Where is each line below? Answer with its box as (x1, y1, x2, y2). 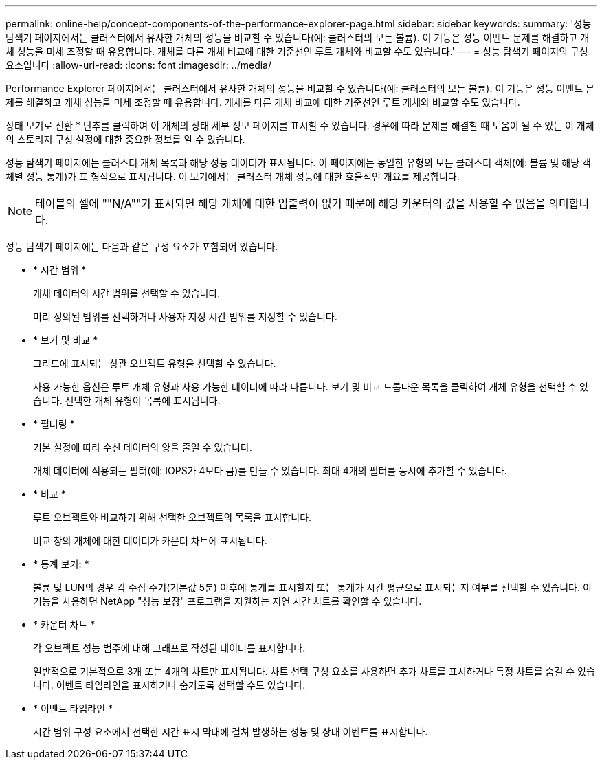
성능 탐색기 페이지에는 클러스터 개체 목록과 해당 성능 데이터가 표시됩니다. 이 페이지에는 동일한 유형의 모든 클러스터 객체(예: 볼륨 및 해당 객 (5, 157, 591, 168)
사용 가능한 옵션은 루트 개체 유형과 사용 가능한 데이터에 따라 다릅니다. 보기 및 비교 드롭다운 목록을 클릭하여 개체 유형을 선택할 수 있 (33, 381, 588, 392)
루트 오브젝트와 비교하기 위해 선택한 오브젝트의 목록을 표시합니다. (33, 511, 312, 523)
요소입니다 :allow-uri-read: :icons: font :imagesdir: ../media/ (5, 59, 272, 71)
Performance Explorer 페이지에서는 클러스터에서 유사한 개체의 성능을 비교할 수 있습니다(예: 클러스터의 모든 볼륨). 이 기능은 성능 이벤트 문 (5, 82, 594, 94)
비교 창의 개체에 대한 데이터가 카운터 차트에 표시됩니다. (33, 535, 267, 546)
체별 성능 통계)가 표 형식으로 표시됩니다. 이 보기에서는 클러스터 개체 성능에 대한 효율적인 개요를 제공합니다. (5, 170, 460, 182)
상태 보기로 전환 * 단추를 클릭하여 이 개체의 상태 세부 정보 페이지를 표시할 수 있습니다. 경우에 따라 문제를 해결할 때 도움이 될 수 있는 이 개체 (5, 120, 594, 131)
